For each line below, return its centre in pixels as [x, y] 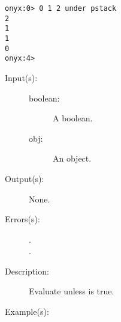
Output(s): [25, 178]
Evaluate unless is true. [72, 291]
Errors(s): [22, 219]
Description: [27, 271]
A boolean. [73, 118]
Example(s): [27, 311]
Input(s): [21, 77]
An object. [72, 158]
